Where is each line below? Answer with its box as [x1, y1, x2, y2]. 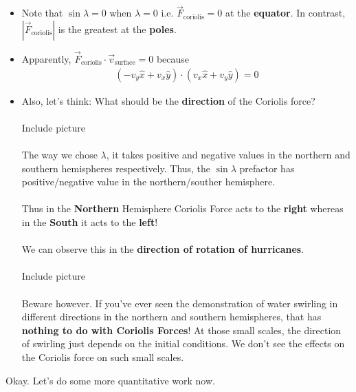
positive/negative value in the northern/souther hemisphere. [21, 174, 276, 189]
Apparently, [21, 52, 71, 66]
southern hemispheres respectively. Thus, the [21, 161, 211, 175]
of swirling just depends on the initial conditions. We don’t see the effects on [21, 336, 345, 351]
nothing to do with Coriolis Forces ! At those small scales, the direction [21, 322, 342, 337]
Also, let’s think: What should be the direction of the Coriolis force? [21, 93, 315, 107]
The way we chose [21, 147, 98, 162]
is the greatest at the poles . [58, 21, 177, 36]
